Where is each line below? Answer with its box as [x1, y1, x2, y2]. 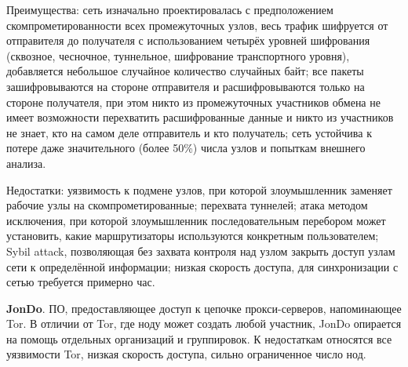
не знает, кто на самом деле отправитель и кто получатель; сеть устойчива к [6, 124, 372, 140]
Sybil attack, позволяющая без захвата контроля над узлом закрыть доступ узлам [6, 242, 395, 259]
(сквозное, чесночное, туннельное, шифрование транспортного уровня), [6, 47, 350, 64]
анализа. [6, 154, 46, 171]
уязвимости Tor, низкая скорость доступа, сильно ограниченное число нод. [6, 346, 366, 362]
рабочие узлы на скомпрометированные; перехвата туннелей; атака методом [6, 197, 368, 213]
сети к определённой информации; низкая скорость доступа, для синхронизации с [6, 258, 399, 274]
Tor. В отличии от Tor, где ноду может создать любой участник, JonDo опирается [6, 315, 402, 332]
